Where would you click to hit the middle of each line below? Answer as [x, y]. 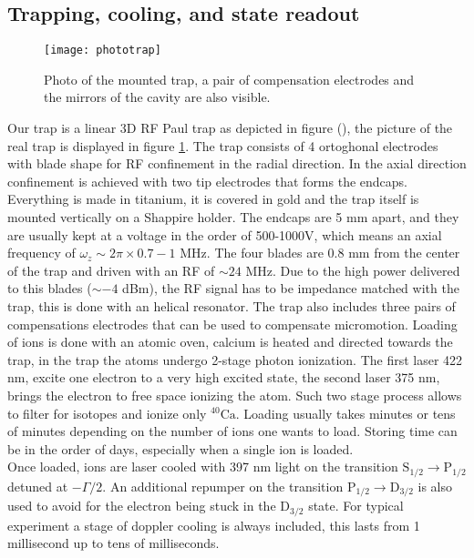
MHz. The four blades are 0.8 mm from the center [320, 253]
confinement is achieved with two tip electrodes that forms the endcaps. [208, 181]
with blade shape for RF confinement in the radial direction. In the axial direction [237, 163]
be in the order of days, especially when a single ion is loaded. [180, 448]
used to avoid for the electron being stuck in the [142, 506]
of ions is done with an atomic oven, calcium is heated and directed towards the [230, 342]
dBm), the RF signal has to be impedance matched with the [291, 288]
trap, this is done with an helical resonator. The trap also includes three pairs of [232, 305]
